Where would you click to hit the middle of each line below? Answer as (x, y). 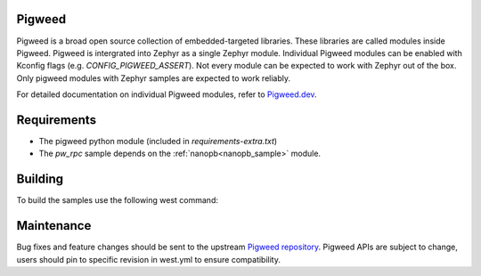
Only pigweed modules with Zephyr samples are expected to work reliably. (154, 78)
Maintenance (54, 226)
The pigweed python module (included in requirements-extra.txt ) (158, 141)
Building (40, 179)
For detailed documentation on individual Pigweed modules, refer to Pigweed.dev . (167, 94)
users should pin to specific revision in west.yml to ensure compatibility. (148, 259)
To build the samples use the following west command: (117, 200)
